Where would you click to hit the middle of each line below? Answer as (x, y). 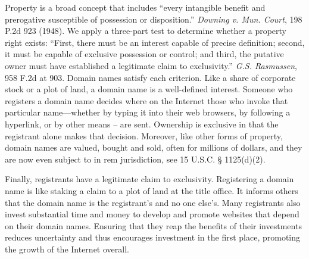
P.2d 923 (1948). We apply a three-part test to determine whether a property (146, 31)
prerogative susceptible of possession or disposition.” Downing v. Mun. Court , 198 (154, 19)
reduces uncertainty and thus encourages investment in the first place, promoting (153, 237)
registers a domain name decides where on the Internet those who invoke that (146, 100)
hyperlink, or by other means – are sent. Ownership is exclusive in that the (142, 124)
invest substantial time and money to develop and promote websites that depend (152, 214)
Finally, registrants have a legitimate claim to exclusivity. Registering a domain (149, 179)
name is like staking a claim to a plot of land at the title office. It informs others (152, 190)
